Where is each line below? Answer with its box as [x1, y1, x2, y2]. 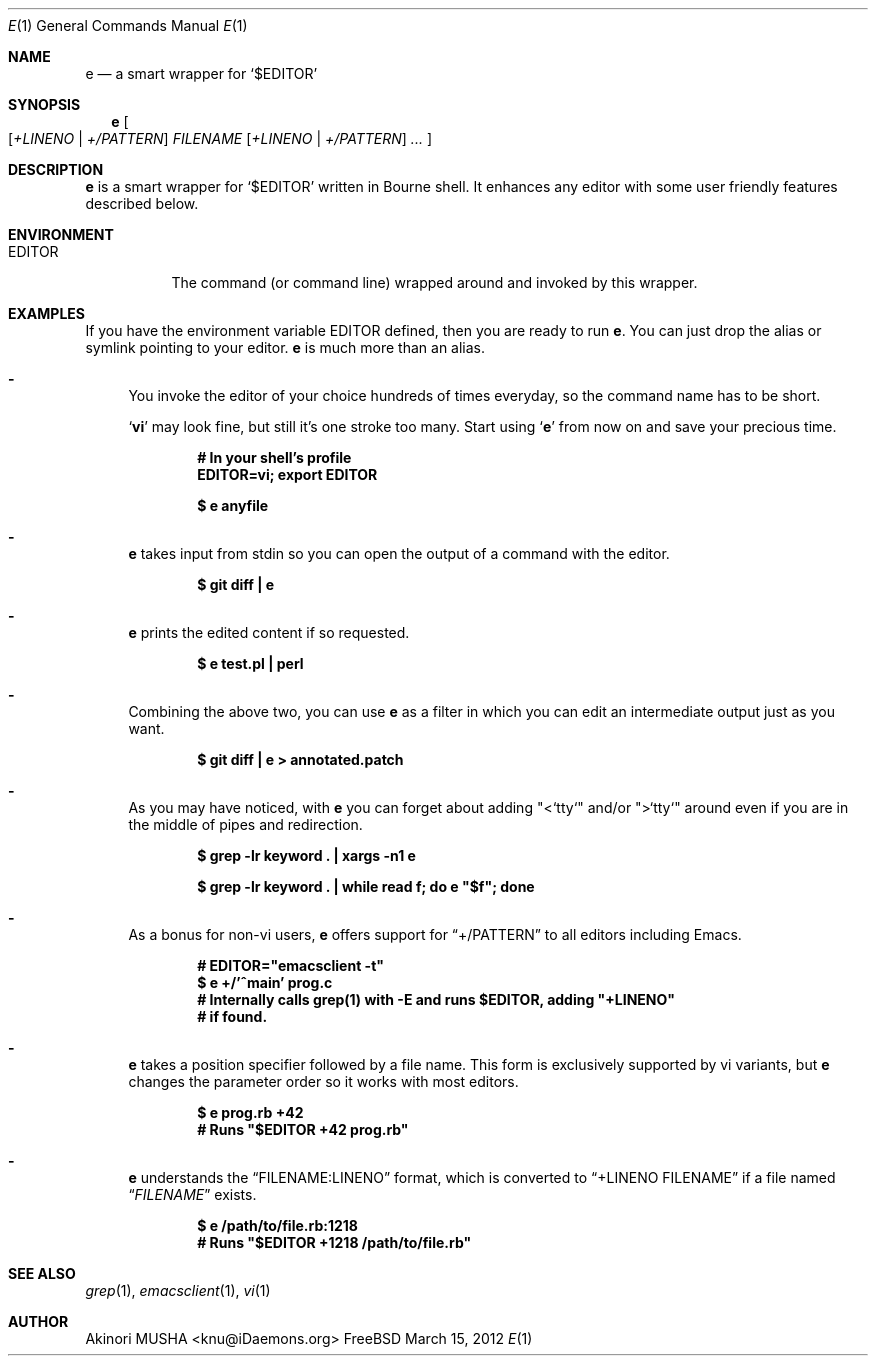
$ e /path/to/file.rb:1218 [197, 1217, 358, 1234]
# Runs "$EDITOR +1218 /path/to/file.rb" [197, 1234, 472, 1251]
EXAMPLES [8, 305, 85, 322]
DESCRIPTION [8, 161, 104, 178]
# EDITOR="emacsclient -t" [197, 957, 385, 974]
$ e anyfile [197, 497, 269, 514]
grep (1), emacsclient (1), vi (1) [85, 1282, 271, 1299]
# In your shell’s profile [197, 449, 352, 466]
